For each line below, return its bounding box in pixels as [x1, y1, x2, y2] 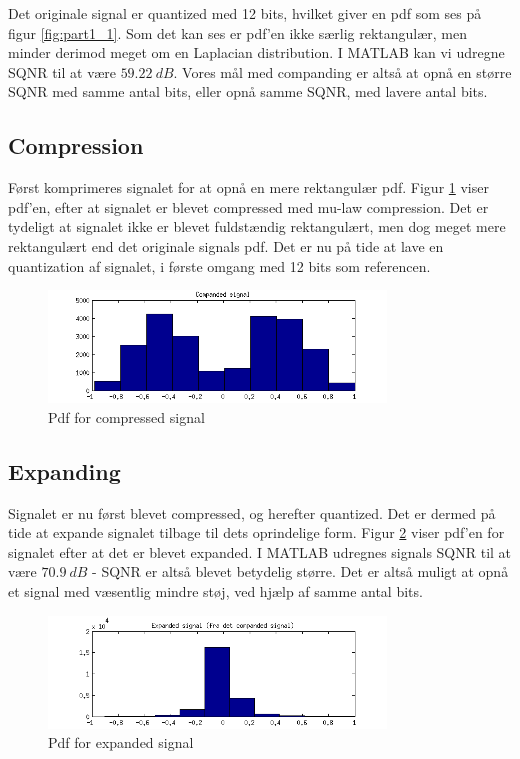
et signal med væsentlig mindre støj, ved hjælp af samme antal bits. [8, 580, 423, 601]
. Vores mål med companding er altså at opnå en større [173, 61, 512, 82]
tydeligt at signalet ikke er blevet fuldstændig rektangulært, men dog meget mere [8, 216, 506, 237]
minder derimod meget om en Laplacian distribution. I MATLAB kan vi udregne [8, 42, 505, 63]
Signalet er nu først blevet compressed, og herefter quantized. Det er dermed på [8, 502, 496, 523]
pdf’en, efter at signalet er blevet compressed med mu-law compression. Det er [8, 196, 489, 217]
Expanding [8, 455, 121, 486]
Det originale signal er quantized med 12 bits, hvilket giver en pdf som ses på [8, 3, 482, 23]
